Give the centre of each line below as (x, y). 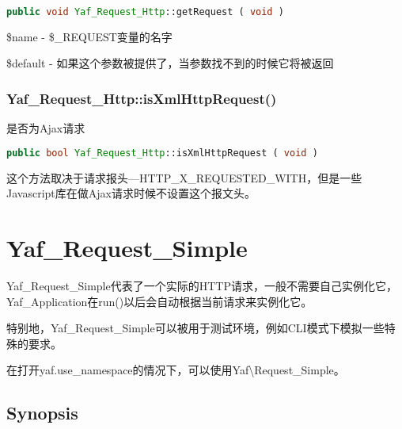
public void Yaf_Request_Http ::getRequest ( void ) (145, 12)
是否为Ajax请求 (46, 128)
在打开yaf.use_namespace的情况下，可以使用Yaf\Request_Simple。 (176, 370)
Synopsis (42, 413)
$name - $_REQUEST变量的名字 (89, 36)
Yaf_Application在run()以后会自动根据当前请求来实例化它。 (159, 301)
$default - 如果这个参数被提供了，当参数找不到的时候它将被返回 (170, 63)
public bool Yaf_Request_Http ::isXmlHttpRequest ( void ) (162, 153)
